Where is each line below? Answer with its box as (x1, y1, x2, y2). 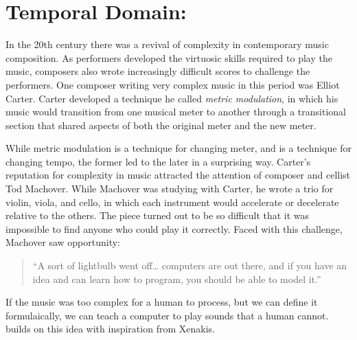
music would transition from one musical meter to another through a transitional (5, 104, 347, 119)
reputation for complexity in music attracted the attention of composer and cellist (5, 168, 351, 182)
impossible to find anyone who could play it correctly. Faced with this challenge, (5, 221, 343, 236)
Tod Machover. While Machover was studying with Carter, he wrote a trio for (5, 181, 334, 196)
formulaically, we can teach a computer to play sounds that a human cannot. (5, 308, 329, 322)
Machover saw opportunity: (5, 235, 121, 249)
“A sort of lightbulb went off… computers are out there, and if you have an (32, 258, 347, 273)
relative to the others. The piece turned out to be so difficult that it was (5, 208, 310, 223)
